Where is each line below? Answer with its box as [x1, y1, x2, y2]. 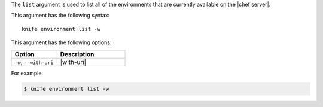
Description [60, 50, 95, 58]
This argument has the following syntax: [11, 12, 110, 19]
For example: [11, 69, 44, 77]
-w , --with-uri [14, 57, 54, 66]
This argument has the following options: [11, 39, 112, 46]
